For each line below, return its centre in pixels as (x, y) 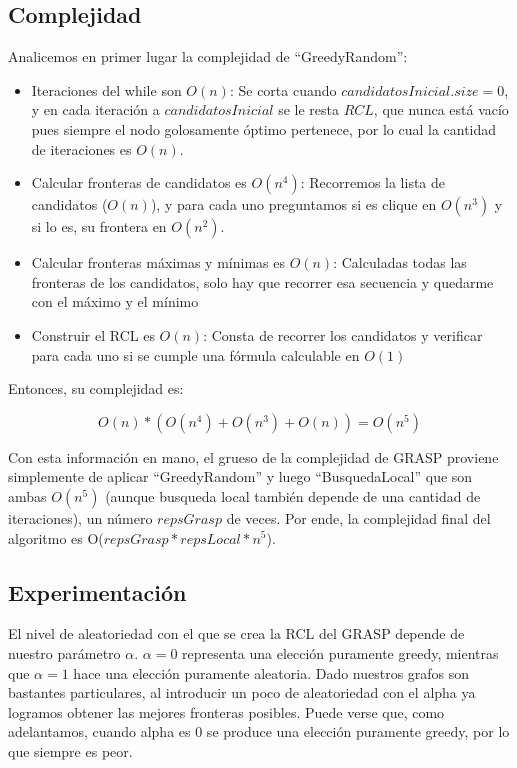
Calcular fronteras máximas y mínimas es (158, 262)
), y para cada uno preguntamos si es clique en (293, 204)
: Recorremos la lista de (373, 182)
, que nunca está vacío (441, 109)
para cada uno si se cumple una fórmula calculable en (195, 354)
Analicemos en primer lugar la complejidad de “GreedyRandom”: (208, 56)
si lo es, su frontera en (99, 226)
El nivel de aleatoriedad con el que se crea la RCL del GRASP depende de (236, 633)
